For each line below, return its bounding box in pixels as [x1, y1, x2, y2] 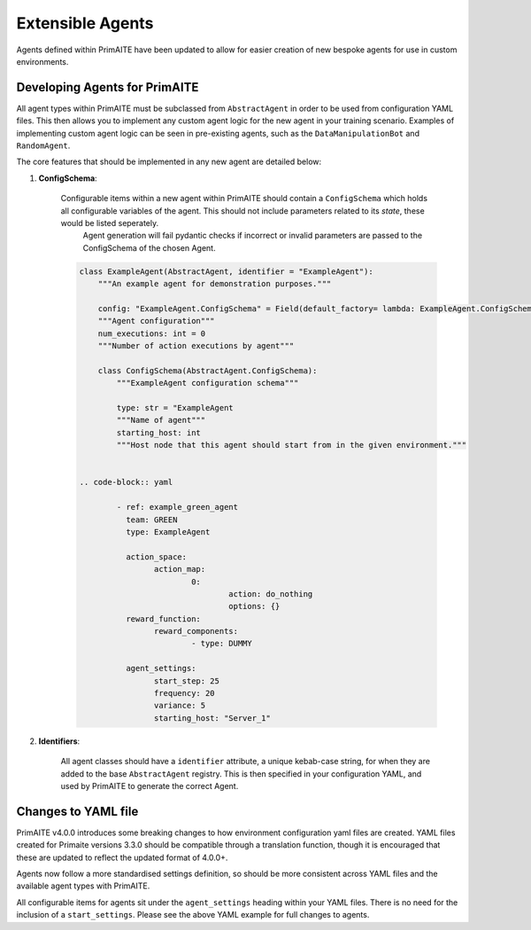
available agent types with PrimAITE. [16, 880, 150, 891]
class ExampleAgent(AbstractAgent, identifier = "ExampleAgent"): [79, 266, 373, 277]
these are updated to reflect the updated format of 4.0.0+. [16, 852, 228, 863]
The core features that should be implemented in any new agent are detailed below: [16, 156, 322, 168]
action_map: [153, 564, 206, 574]
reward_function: [125, 613, 201, 624]
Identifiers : [38, 736, 81, 746]
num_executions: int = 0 [97, 328, 206, 339]
